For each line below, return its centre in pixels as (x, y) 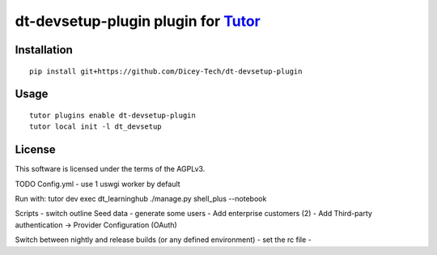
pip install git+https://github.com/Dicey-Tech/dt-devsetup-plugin (166, 71)
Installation (44, 50)
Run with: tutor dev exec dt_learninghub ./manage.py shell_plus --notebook (141, 199)
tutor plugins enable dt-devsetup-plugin (112, 115)
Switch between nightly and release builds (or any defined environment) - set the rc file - (163, 240)
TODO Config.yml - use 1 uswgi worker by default (98, 184)
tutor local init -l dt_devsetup (95, 127)
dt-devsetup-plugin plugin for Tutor (138, 21)
